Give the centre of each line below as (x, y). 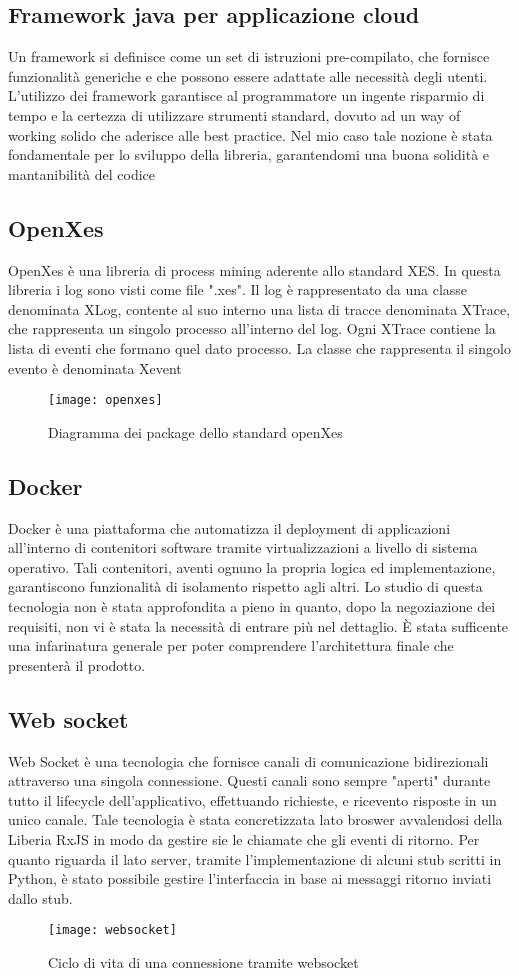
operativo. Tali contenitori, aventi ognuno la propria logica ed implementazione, (252, 566)
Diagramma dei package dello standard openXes (195, 431)
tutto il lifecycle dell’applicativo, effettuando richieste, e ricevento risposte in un (252, 799)
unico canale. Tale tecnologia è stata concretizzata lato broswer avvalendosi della (255, 819)
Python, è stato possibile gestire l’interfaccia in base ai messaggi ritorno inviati (250, 878)
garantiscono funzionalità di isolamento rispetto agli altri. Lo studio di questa (245, 586)
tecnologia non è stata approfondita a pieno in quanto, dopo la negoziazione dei (252, 605)
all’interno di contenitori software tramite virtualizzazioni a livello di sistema (243, 547)
